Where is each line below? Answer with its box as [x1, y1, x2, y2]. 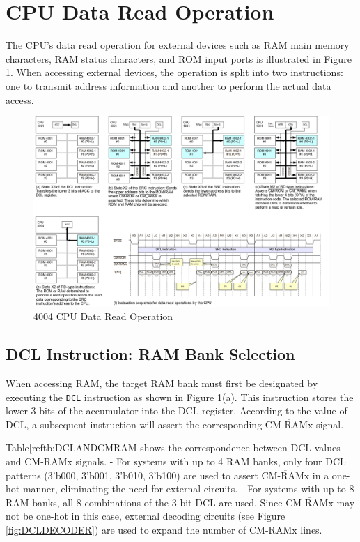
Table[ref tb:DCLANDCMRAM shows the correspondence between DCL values [6, 440, 341, 455]
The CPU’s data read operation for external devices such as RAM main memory [6, 38, 350, 52]
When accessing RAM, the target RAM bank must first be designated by [6, 375, 318, 390]
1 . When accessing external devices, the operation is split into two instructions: [6, 65, 343, 80]
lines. [300, 522, 322, 536]
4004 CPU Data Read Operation [33, 309, 173, 324]
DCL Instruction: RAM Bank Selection [6, 343, 295, 365]
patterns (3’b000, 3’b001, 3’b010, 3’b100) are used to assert [6, 467, 258, 482]
